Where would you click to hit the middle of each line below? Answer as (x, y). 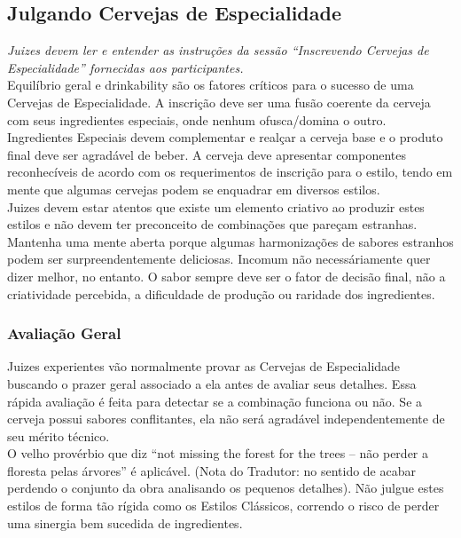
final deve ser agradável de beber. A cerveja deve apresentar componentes (207, 154)
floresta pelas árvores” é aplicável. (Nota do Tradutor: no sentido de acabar (211, 470)
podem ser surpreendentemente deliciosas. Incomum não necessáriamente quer (219, 259)
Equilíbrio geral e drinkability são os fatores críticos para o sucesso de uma (211, 85)
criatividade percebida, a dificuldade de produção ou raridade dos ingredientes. (221, 293)
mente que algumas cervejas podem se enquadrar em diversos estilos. (194, 189)
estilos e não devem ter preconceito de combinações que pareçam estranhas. (212, 224)
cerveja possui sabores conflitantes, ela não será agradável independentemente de (226, 419)
